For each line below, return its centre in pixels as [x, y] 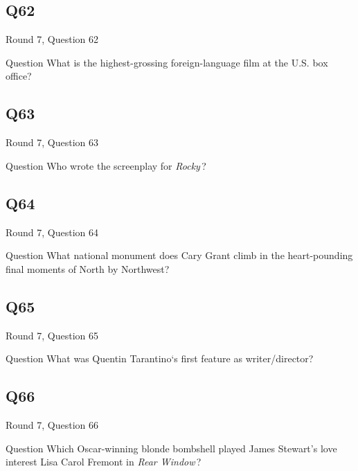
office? [19, 76]
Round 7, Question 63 [52, 142]
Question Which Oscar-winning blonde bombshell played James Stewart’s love [171, 448]
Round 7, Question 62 [52, 39]
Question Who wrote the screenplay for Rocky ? [106, 165]
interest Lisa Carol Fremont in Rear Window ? [104, 462]
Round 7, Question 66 [52, 424]
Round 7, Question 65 [52, 335]
